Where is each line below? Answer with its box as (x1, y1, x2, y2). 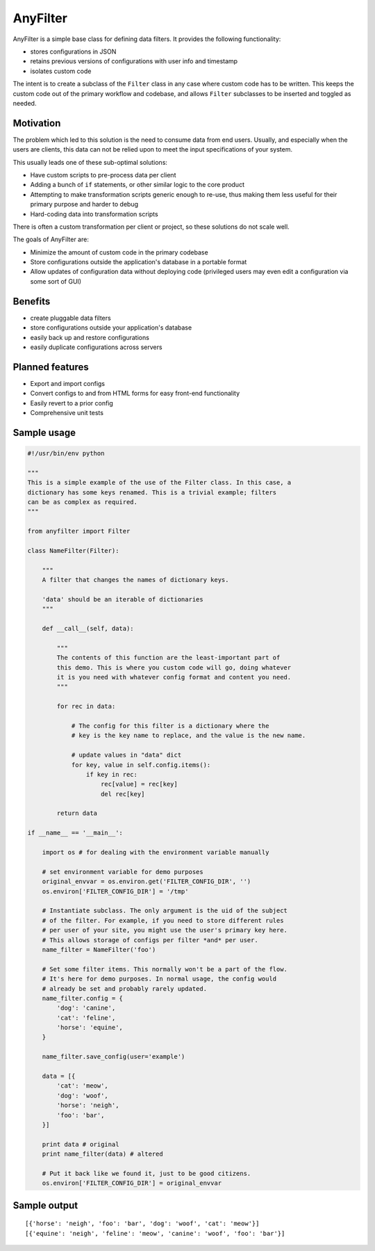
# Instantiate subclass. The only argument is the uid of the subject (42, 907, 288, 914)
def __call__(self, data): (42, 624, 135, 633)
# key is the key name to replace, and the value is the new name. (71, 732, 306, 740)
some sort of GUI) (30, 277, 82, 285)
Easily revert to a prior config (30, 398, 114, 407)
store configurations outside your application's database (30, 323, 192, 332)
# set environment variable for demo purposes (42, 868, 204, 875)
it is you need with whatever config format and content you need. (56, 673, 292, 681)
